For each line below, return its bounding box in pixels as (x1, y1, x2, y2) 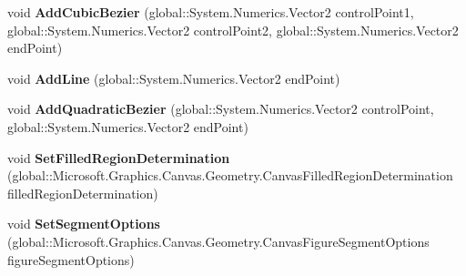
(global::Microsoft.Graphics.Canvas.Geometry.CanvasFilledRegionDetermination (7, 166, 453, 185)
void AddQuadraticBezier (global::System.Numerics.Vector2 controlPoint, (7, 99, 434, 118)
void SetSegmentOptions (7, 214, 160, 233)
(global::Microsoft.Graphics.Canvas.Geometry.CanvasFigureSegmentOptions (7, 231, 430, 250)
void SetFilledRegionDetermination (7, 148, 230, 167)
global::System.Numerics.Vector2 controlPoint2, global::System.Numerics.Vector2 (7, 20, 459, 39)
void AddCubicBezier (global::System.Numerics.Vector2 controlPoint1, (7, 3, 414, 21)
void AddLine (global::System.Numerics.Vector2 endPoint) (7, 68, 340, 87)
